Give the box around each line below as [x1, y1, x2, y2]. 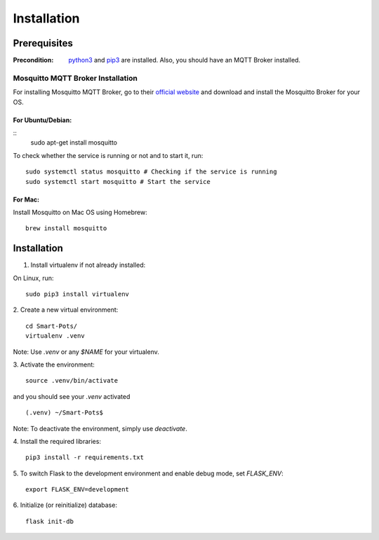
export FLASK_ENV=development [25, 485, 130, 494]
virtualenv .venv [25, 332, 85, 340]
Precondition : [13, 56, 54, 65]
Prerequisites [13, 37, 73, 49]
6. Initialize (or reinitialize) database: [13, 501, 117, 509]
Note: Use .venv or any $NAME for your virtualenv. [13, 348, 159, 356]
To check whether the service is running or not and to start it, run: [13, 151, 204, 159]
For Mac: [13, 195, 40, 204]
